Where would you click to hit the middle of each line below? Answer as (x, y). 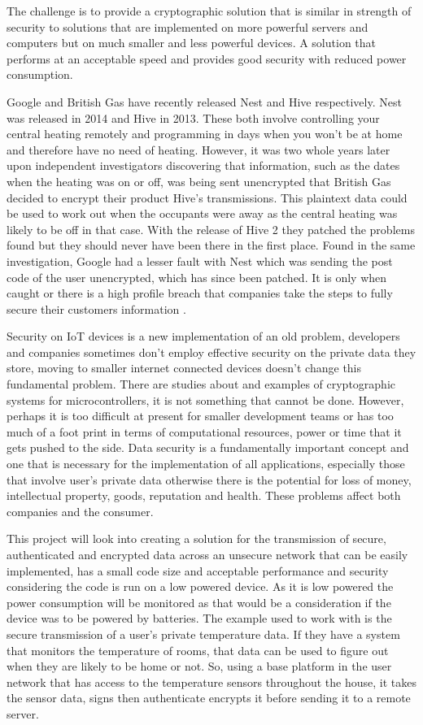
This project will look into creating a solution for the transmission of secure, (196, 538)
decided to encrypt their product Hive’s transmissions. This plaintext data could (207, 197)
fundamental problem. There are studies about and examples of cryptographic (201, 384)
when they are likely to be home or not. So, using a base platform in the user (199, 666)
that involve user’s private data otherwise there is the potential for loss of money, (209, 479)
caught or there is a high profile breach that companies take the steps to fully (200, 293)
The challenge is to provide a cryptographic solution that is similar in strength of (209, 11)
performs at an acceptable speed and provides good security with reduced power (207, 58)
